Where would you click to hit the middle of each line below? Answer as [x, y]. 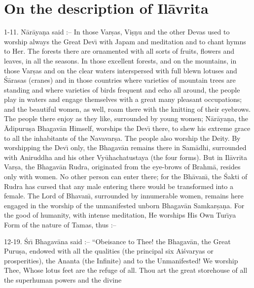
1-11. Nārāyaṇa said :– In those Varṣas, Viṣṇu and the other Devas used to [117, 32]
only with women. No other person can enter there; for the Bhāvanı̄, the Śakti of [126, 176]
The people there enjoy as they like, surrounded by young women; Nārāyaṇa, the [126, 118]
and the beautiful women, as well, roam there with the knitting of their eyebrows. [127, 109]
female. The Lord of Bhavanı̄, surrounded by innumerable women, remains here [124, 196]
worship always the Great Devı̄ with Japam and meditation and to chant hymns [125, 41]
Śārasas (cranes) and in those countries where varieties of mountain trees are [120, 80]
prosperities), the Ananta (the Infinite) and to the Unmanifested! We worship [121, 260]
